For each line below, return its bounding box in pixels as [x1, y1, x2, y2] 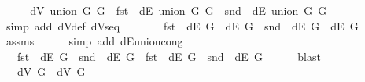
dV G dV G [17, 63, 86, 80]
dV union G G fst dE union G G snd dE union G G [30, 2, 327, 18]
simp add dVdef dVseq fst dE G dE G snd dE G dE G [6, 17, 359, 34]
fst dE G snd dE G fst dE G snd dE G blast [17, 48, 321, 64]
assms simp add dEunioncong [6, 33, 183, 49]
